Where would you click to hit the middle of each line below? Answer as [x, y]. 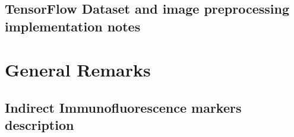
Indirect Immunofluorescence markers [123, 107]
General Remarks [78, 70]
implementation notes [73, 26]
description [39, 125]
